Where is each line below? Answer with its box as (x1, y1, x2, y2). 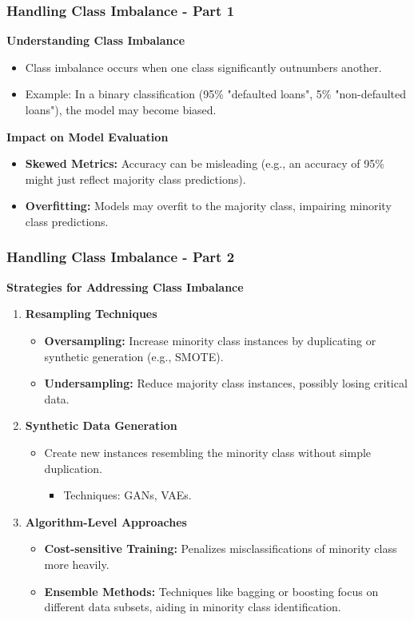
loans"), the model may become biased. (25, 101, 217, 117)
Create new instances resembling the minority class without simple (44, 443, 372, 460)
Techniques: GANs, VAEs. (63, 487, 192, 503)
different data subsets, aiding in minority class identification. (44, 598, 341, 615)
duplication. (44, 459, 102, 476)
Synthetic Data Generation (25, 417, 177, 434)
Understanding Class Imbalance (6, 32, 185, 49)
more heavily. (44, 555, 109, 572)
